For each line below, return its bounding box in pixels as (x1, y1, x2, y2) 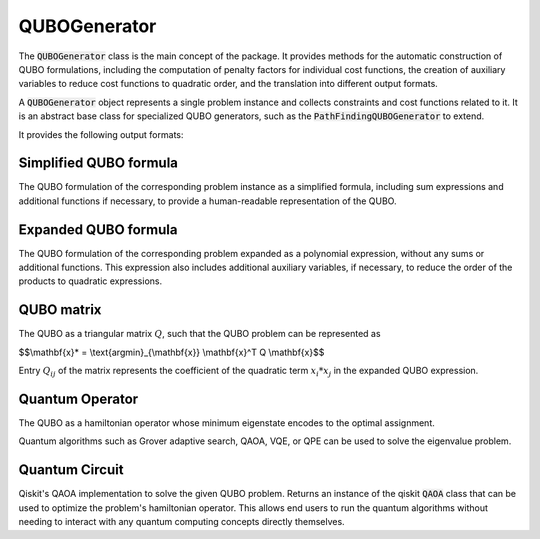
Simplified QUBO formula (18, 155, 179, 172)
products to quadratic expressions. (18, 275, 163, 287)
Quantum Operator (18, 390, 139, 407)
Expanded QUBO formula (18, 221, 178, 238)
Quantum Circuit (18, 461, 124, 479)
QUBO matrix (18, 301, 102, 319)
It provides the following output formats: (18, 128, 184, 140)
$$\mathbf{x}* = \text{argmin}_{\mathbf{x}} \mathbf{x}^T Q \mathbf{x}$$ (18, 346, 325, 358)
